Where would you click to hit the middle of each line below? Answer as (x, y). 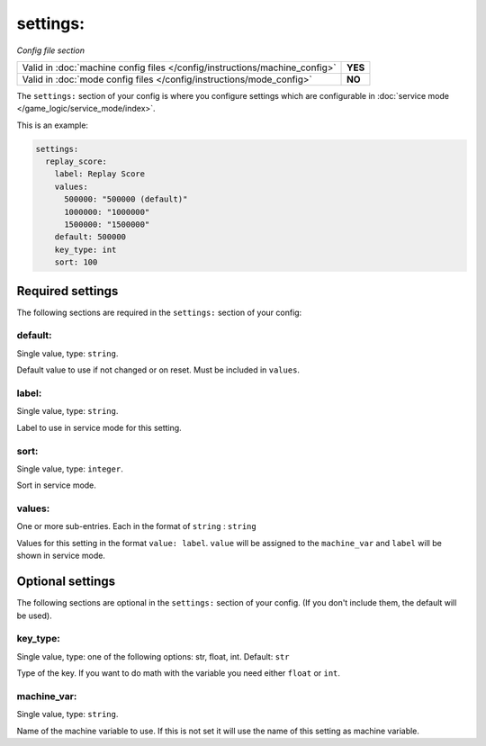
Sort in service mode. (56, 485)
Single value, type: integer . (70, 469)
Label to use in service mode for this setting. (99, 427)
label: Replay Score (100, 174)
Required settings (67, 291)
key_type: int (85, 249)
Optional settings (66, 582)
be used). (35, 616)
